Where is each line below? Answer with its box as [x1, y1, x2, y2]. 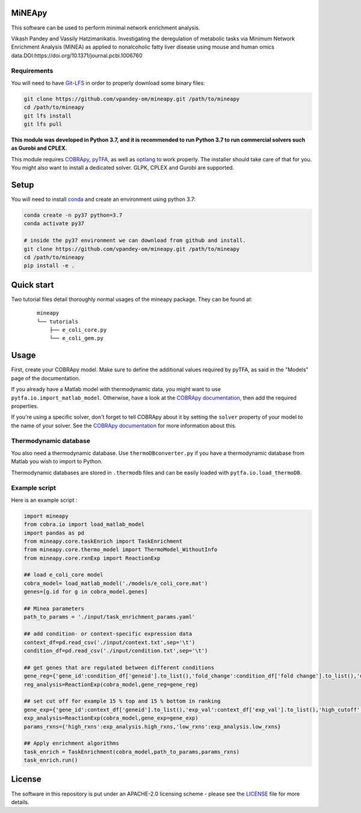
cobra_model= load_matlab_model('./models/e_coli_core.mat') [23, 580, 208, 587]
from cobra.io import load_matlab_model [23, 521, 144, 528]
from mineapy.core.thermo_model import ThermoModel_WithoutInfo [23, 546, 218, 553]
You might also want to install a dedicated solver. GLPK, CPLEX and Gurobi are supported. [11, 164, 235, 172]
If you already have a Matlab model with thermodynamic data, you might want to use [11, 386, 221, 393]
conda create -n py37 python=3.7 [23, 212, 123, 219]
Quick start [11, 280, 54, 290]
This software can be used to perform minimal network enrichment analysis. [11, 24, 200, 31]
